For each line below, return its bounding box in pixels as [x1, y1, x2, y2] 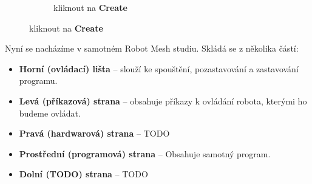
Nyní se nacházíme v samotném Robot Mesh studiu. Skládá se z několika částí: [5, 42, 299, 55]
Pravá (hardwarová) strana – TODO [19, 127, 170, 140]
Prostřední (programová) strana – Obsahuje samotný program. [19, 147, 271, 160]
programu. [19, 74, 58, 87]
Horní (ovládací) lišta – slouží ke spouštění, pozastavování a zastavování [19, 62, 299, 75]
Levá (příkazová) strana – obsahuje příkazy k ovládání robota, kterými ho [19, 94, 307, 107]
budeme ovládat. [19, 106, 81, 119]
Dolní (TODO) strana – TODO [19, 168, 148, 180]
